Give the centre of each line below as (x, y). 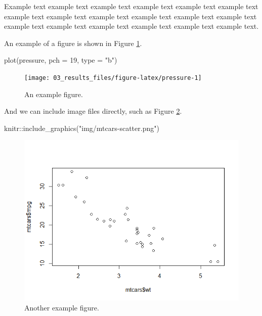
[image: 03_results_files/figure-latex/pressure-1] (113, 78)
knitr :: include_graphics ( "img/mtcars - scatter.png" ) (82, 128)
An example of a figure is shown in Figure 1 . (73, 43)
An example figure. (54, 94)
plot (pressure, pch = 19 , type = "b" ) (61, 60)
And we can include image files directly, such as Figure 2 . (93, 111)
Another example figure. (62, 307)
